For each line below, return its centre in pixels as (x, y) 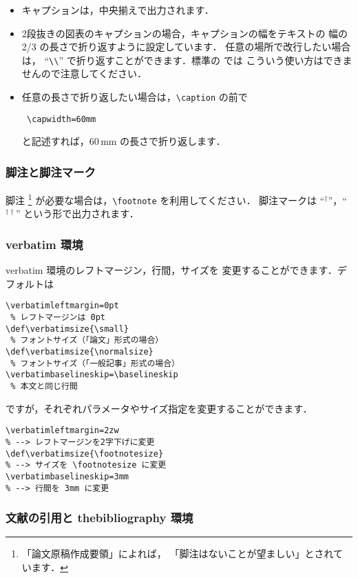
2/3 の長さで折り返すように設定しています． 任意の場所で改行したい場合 (186, 47)
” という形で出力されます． (77, 213)
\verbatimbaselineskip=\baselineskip (92, 375)
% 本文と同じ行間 (44, 387)
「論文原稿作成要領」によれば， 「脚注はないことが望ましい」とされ (178, 554)
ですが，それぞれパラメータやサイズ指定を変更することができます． (159, 408)
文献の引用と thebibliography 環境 (99, 518)
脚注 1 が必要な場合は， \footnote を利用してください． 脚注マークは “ (165, 199)
